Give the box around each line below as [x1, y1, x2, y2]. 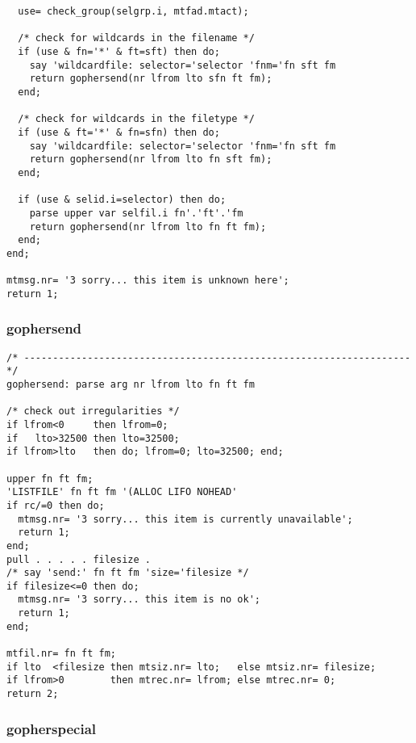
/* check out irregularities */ [6, 405, 180, 418]
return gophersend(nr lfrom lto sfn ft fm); [29, 73, 272, 85]
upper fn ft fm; [6, 472, 94, 485]
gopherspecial [6, 718, 97, 738]
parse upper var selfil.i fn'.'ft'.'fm [29, 207, 243, 219]
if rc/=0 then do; [6, 499, 105, 511]
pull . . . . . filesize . [6, 553, 151, 565]
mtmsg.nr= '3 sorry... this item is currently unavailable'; [18, 513, 353, 525]
